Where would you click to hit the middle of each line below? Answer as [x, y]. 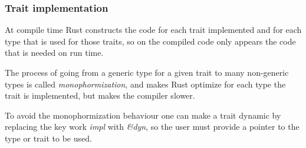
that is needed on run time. [54, 53]
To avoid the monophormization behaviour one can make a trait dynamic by [143, 115]
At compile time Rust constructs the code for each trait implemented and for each [153, 30]
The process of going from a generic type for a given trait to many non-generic [147, 72]
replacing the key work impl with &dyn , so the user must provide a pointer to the [152, 127]
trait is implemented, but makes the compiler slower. [100, 95]
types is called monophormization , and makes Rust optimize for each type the [145, 84]
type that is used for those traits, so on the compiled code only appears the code [150, 41]
